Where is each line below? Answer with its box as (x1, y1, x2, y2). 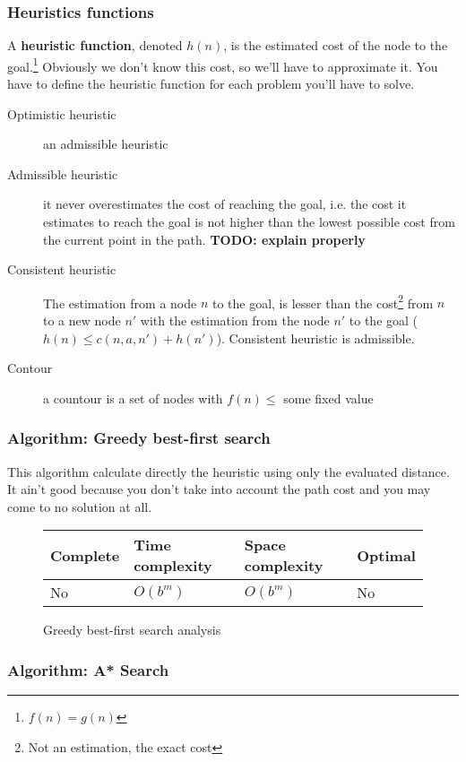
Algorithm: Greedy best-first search (7, 427, 271, 449)
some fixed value (283, 388, 374, 407)
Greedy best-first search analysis (43, 620, 221, 639)
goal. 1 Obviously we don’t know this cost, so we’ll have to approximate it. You (7, 54, 438, 75)
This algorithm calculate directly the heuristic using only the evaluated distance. (7, 462, 450, 481)
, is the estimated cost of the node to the (223, 36, 448, 55)
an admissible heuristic (43, 134, 168, 153)
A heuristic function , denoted (7, 36, 183, 55)
